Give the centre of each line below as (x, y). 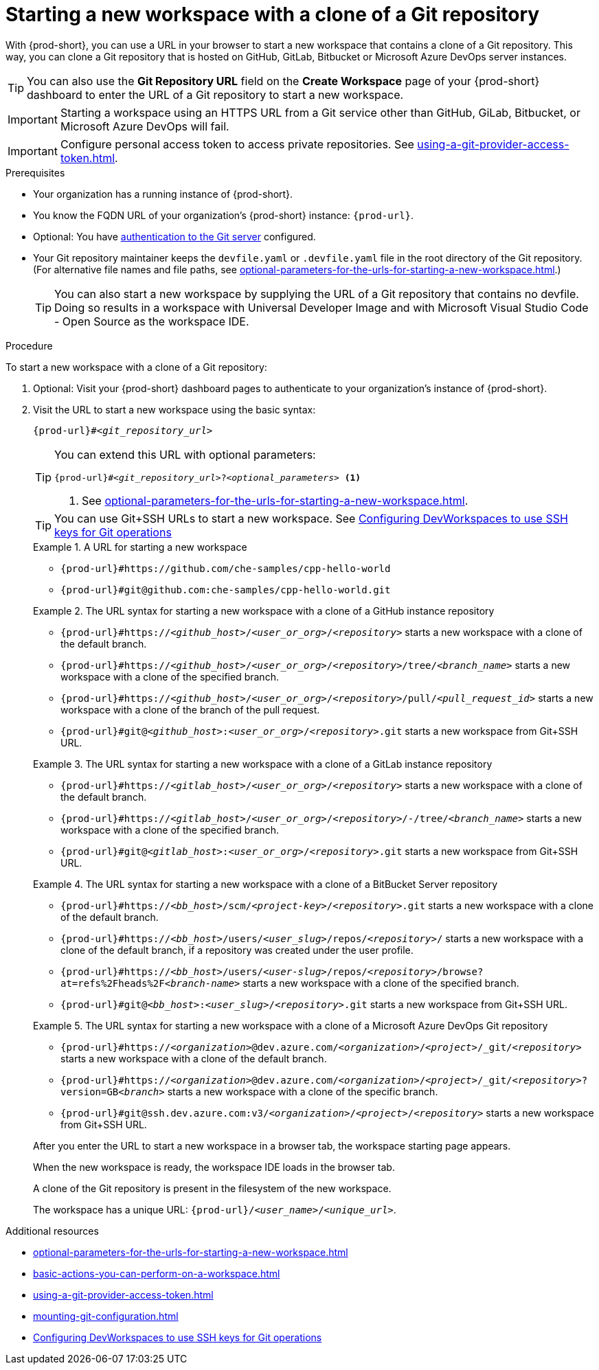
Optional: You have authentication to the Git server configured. (174, 236)
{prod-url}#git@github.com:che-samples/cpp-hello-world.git (226, 590)
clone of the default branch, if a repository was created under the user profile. (237, 950)
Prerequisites (35, 172)
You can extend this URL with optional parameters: (185, 454)
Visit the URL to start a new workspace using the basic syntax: (174, 409)
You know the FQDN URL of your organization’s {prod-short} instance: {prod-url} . (224, 215)
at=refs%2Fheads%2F (113, 983)
